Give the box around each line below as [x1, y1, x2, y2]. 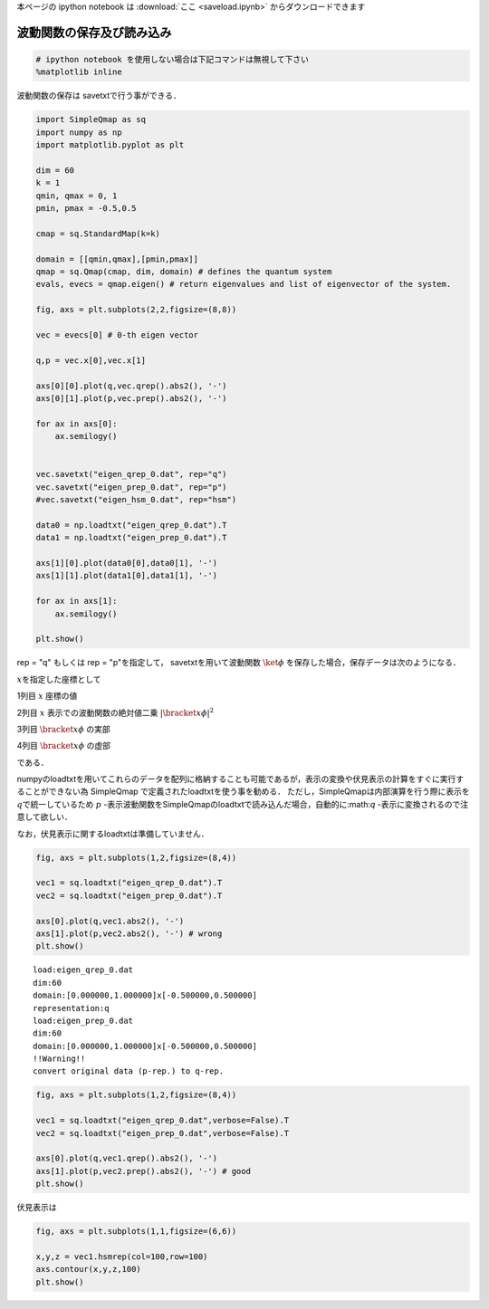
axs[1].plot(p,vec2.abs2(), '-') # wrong [35, 928, 223, 939]
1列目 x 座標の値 [16, 691, 78, 702]
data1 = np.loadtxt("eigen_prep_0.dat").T [35, 532, 227, 543]
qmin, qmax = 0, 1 [35, 190, 118, 201]
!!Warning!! [33, 1054, 86, 1064]
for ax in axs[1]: [35, 596, 118, 607]
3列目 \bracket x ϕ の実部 [16, 723, 110, 734]
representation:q [33, 1003, 110, 1013]
